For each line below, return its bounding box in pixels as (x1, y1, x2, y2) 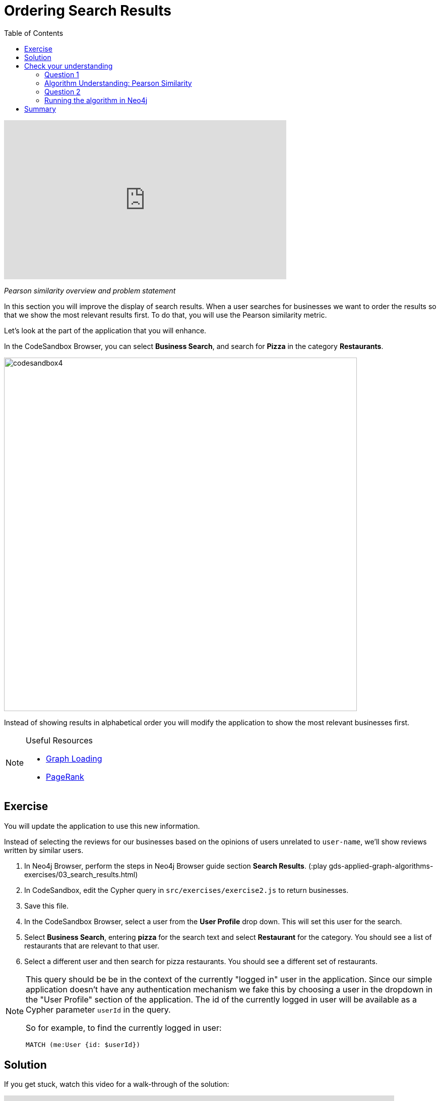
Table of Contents (4, 28, 64, 37)
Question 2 (44, 87, 81, 96)
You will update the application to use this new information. (4, 821, 200, 830)
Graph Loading (46, 753, 102, 764)
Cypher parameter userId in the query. (26, 1004, 171, 1015)
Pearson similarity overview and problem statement (4, 286, 176, 295)
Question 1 (44, 70, 79, 79)
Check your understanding (24, 61, 113, 70)
